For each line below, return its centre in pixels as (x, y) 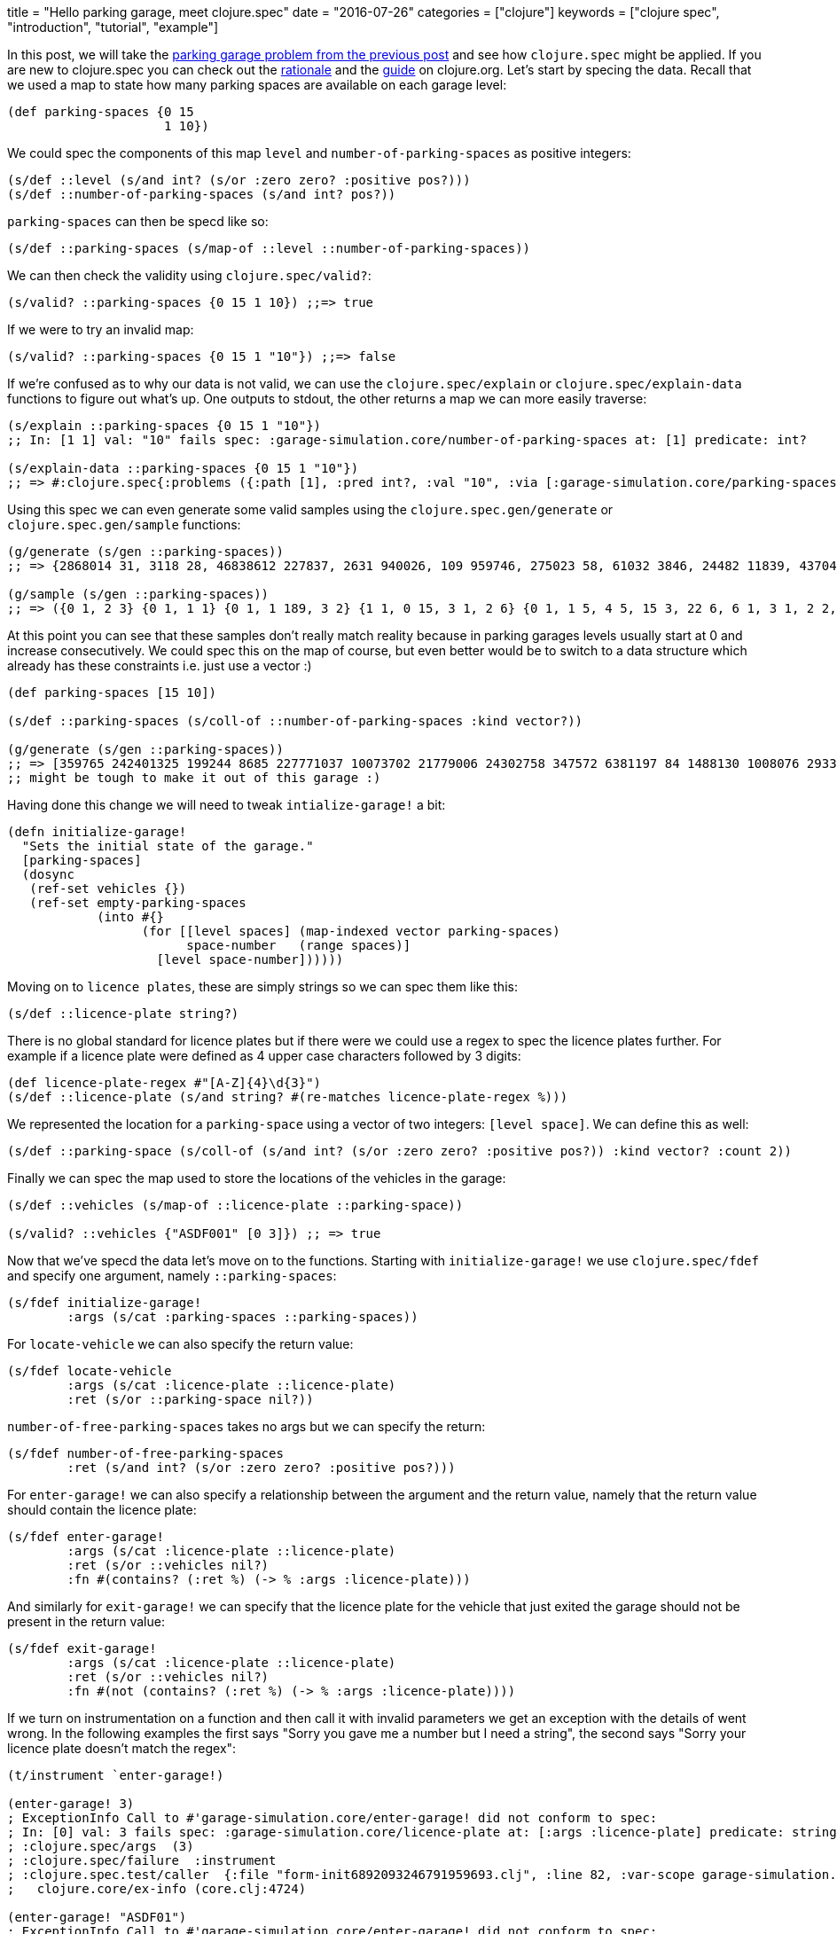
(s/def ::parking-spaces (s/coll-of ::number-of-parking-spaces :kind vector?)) (295, 721)
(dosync (48, 874)
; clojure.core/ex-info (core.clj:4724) (157, 1889)
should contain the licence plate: (102, 1510)
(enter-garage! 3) (71, 1804)
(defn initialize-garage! (97, 832)
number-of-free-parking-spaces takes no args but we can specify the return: (246, 1426)
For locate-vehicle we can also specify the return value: (180, 1344)
